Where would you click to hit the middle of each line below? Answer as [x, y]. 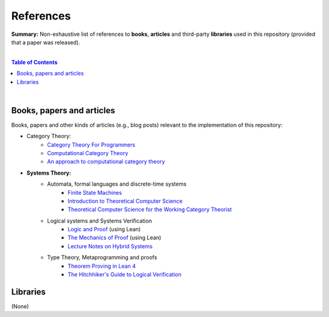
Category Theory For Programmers [91, 145]
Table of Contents [34, 62]
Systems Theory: [49, 173]
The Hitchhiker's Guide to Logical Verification [125, 274]
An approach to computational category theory [106, 162]
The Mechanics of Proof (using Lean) [115, 238]
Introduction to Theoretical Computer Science [125, 201]
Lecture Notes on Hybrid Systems [110, 246]
